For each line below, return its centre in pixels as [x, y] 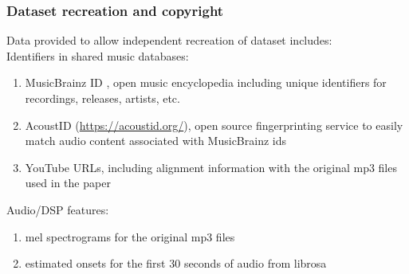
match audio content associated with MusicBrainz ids [155, 141]
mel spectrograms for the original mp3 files [130, 236]
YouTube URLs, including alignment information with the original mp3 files [211, 167]
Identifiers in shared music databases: [98, 55]
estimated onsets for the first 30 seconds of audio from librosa [176, 263]
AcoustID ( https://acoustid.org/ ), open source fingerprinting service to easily [214, 125]
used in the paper [68, 183]
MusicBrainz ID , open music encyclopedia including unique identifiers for [206, 82]
